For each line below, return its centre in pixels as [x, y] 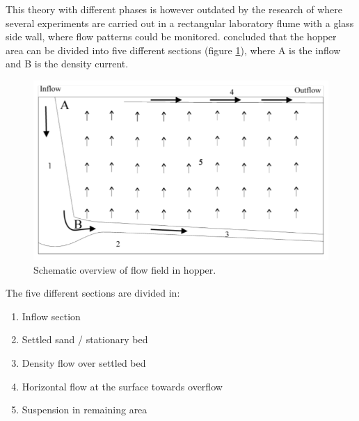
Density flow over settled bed [84, 363]
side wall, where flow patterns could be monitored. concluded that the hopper [171, 36]
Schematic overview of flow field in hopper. [125, 269]
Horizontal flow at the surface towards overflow [122, 386]
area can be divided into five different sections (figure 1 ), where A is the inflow [173, 50]
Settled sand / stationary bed [85, 339]
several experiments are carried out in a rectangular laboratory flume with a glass [180, 23]
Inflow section [51, 316]
